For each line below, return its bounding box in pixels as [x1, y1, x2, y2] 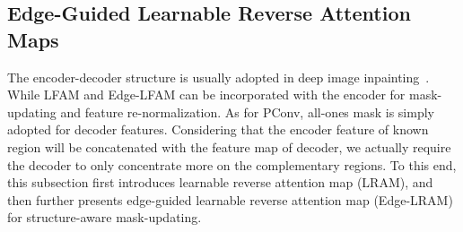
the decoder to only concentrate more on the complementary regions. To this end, [7, 155, 457, 174]
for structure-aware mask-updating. [7, 208, 202, 227]
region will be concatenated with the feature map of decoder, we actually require [7, 137, 451, 156]
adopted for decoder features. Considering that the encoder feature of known [7, 120, 429, 139]
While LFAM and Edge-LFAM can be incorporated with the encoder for [7, 85, 406, 104]
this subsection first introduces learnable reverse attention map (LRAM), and [7, 173, 433, 192]
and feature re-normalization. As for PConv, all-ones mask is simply [60, 102, 434, 121]
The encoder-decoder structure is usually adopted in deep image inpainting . [7, 67, 430, 86]
